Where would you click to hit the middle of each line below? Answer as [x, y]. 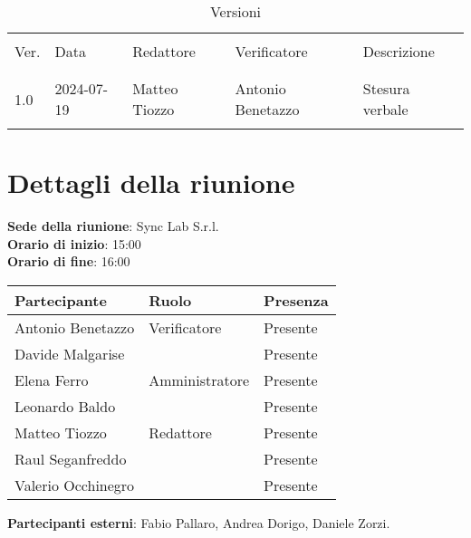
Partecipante [61, 300]
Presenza [296, 300]
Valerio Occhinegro [75, 485]
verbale [385, 109]
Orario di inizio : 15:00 [74, 243]
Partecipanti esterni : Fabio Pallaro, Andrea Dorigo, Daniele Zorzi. [199, 522]
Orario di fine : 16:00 [69, 261]
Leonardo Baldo [65, 406]
